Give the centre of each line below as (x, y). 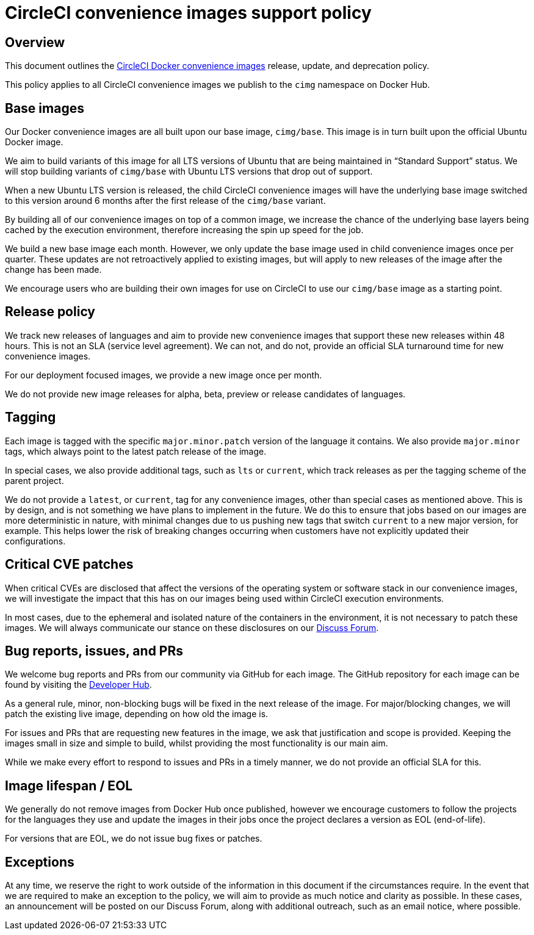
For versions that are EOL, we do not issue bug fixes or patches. (134, 839)
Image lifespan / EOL (69, 785)
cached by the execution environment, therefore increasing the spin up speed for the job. (184, 230)
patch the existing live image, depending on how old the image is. (137, 714)
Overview (35, 42)
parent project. (34, 480)
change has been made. (53, 270)
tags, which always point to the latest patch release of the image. (136, 451)
